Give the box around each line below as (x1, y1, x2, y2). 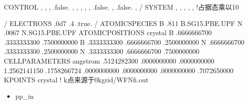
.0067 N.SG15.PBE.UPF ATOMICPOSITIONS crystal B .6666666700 (4, 27, 212, 38)
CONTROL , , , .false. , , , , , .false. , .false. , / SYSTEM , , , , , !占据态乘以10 (4, 2, 239, 12)
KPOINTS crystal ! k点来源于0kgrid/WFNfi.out (4, 75, 149, 85)
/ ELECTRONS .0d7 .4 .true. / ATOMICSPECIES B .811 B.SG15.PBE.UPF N (4, 18, 243, 28)
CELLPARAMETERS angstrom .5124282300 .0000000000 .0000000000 (4, 55, 215, 65)
